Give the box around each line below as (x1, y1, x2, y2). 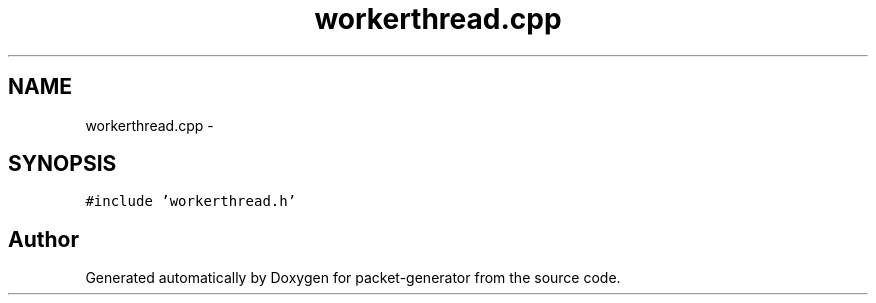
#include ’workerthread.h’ (85, 193, 297, 210)
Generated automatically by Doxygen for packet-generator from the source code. (85, 269, 621, 287)
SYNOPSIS (8, 151, 117, 177)
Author (8, 226, 79, 252)
